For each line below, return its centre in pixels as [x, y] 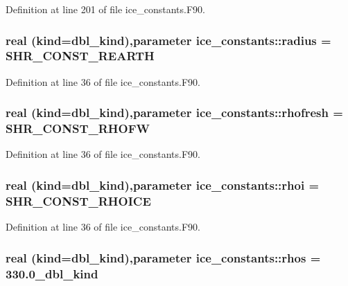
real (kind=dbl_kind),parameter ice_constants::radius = [168, 40]
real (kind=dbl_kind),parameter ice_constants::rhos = [163, 257]
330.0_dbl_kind [52, 273]
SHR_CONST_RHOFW [78, 128]
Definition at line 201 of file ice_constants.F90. [105, 9]
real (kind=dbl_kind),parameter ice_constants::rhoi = [163, 185]
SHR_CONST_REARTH [80, 56]
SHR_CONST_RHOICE [78, 200]
